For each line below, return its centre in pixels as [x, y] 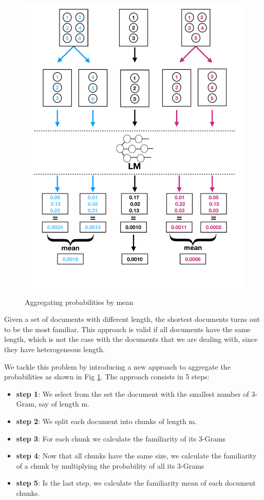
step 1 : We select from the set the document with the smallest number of [133, 393]
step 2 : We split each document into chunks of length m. [107, 421]
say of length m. [64, 404]
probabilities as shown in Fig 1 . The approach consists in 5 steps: [107, 377]
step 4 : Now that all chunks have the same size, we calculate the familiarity [136, 456]
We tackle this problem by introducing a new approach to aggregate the [117, 366]
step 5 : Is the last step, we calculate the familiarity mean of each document [136, 483]
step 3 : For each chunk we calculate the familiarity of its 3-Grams [121, 438]
